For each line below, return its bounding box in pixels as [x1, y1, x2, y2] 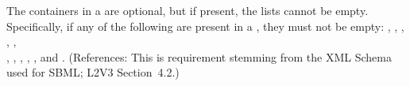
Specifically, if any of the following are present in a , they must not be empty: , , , [6, 17, 404, 34]
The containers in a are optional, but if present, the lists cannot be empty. [6, 2, 369, 18]
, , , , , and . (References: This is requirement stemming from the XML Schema [6, 48, 392, 65]
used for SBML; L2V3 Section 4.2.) [6, 64, 180, 80]
